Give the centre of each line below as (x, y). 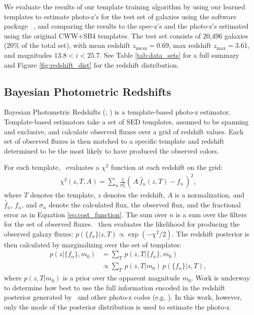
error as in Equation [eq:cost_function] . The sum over (86, 214)
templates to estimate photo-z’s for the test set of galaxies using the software (120, 16)
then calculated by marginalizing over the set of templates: (93, 244)
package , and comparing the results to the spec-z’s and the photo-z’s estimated (126, 26)
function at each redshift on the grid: (167, 167)
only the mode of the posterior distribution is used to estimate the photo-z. (118, 306)
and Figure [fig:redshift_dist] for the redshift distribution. (91, 64)
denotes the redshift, (134, 195)
